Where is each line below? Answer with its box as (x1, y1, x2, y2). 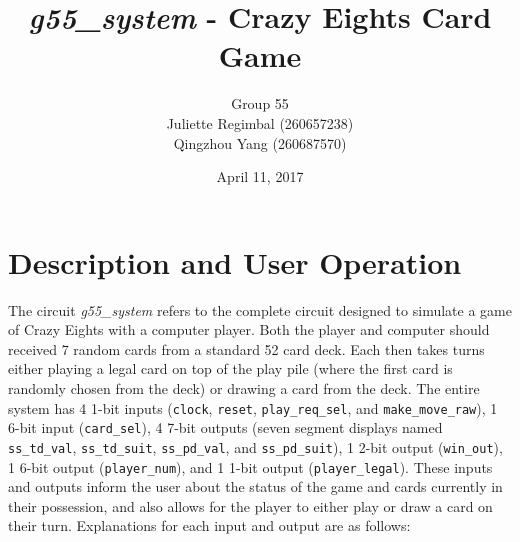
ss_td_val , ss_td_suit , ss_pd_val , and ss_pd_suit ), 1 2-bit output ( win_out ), (8, 436, 503, 457)
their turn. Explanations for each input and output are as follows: (8, 515, 411, 536)
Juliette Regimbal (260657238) (166, 112, 354, 133)
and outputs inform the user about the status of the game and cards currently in (8, 476, 503, 497)
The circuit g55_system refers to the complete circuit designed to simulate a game (8, 299, 512, 320)
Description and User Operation (8, 241, 462, 282)
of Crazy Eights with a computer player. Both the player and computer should (8, 319, 490, 340)
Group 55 (231, 93, 289, 114)
